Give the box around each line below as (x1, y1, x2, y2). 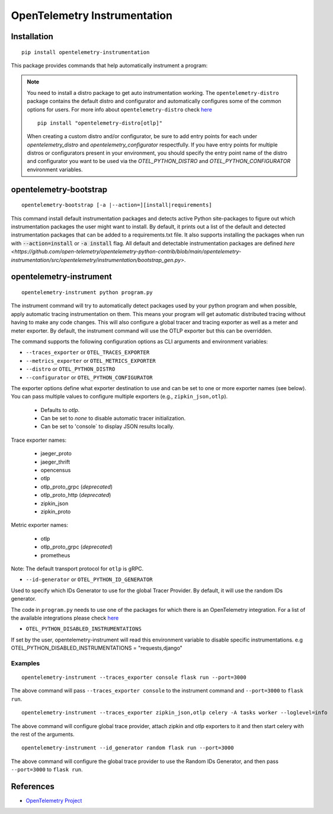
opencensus (40, 467, 71, 474)
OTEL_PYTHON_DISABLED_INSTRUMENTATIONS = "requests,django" (11, 644, 183, 652)
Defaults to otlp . (40, 406, 80, 413)
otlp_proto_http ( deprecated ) (40, 491, 111, 499)
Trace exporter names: (11, 436, 67, 443)
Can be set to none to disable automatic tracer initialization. (40, 415, 186, 422)
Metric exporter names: (11, 522, 68, 529)
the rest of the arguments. (11, 730, 75, 738)
